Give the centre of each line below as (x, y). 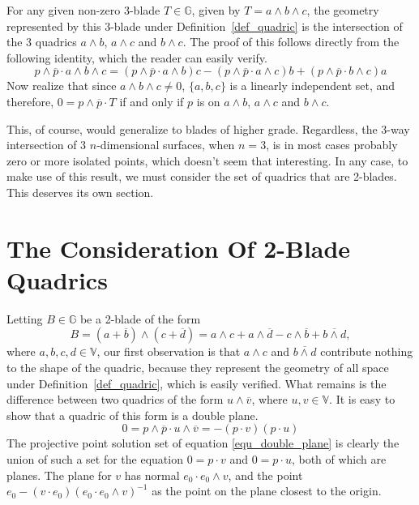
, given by (216, 10)
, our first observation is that (169, 351)
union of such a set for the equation (95, 459)
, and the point (265, 475)
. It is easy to (362, 399)
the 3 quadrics (42, 42)
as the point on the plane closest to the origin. (267, 491)
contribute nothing (367, 351)
